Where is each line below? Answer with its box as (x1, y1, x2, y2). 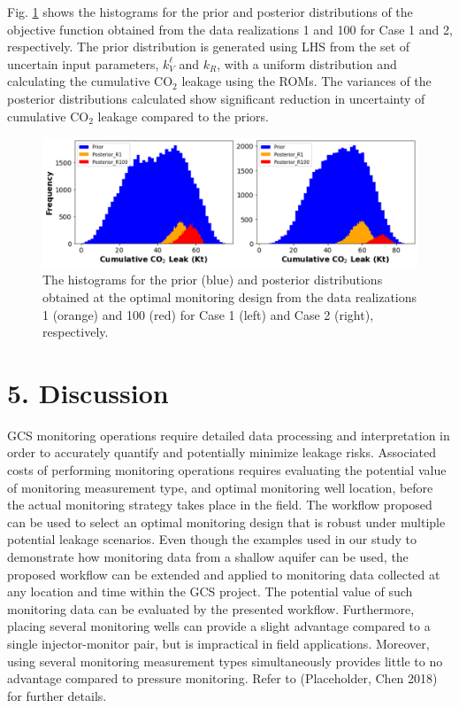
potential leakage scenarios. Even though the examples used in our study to (7, 530, 417, 549)
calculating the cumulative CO (7, 72, 173, 90)
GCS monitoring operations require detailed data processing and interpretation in (7, 425, 450, 444)
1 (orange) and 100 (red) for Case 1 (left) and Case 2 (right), (42, 305, 374, 323)
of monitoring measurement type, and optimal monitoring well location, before (7, 478, 433, 496)
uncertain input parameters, (7, 54, 159, 73)
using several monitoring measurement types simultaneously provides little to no (7, 651, 443, 670)
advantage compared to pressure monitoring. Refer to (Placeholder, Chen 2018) (7, 669, 438, 688)
